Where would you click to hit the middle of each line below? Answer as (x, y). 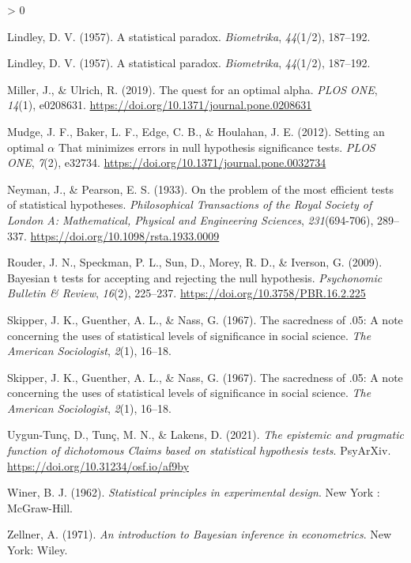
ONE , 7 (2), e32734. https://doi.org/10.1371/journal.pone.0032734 (167, 162)
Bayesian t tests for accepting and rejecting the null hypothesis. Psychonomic (195, 277)
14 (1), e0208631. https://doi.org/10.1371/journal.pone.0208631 (160, 105)
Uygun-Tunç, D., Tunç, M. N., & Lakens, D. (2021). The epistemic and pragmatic (205, 435)
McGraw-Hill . (40, 507)
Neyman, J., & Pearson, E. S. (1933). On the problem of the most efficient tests (200, 189)
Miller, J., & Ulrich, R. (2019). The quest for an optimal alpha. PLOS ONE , (192, 89)
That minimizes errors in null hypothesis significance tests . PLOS (217, 147)
